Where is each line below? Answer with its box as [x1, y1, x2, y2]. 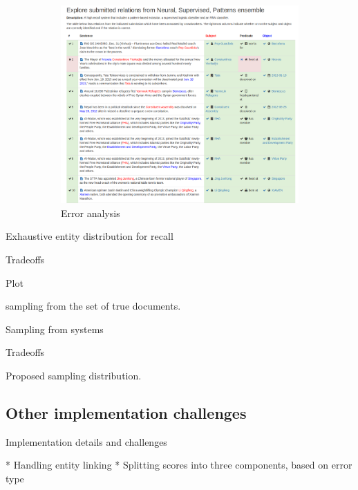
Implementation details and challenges [6, 434, 167, 449]
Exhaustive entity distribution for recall [6, 229, 173, 243]
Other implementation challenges [6, 402, 247, 423]
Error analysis [61, 205, 120, 220]
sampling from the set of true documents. [6, 299, 181, 313]
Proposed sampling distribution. [6, 368, 142, 382]
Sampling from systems [6, 321, 104, 336]
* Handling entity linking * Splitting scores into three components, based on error [6, 458, 352, 472]
